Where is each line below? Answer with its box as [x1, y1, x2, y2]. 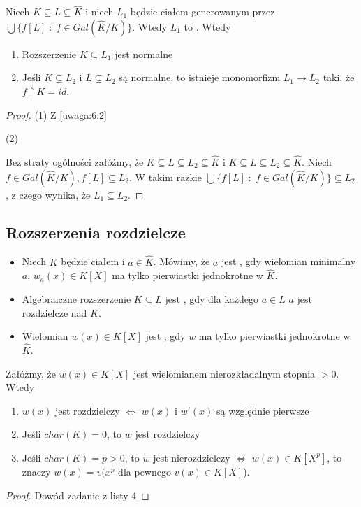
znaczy [22, 464, 51, 478]
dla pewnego [118, 464, 171, 478]
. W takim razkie [129, 169, 202, 184]
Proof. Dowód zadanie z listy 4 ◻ [6, 487, 149, 502]
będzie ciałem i [61, 254, 125, 269]
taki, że [323, 70, 355, 85]
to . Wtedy [184, 19, 231, 34]
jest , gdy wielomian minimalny [221, 254, 356, 269]
